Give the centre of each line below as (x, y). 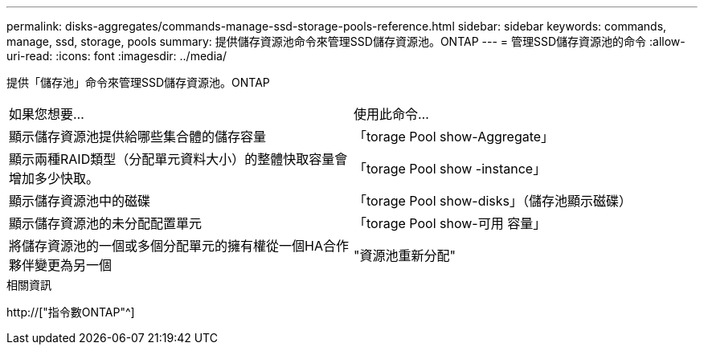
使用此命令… (391, 114)
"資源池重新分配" (405, 255)
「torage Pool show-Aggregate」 (454, 137)
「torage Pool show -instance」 (450, 169)
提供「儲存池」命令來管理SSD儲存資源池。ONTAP (138, 82)
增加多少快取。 (54, 178)
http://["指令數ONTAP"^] (71, 312)
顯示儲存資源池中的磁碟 (80, 201)
